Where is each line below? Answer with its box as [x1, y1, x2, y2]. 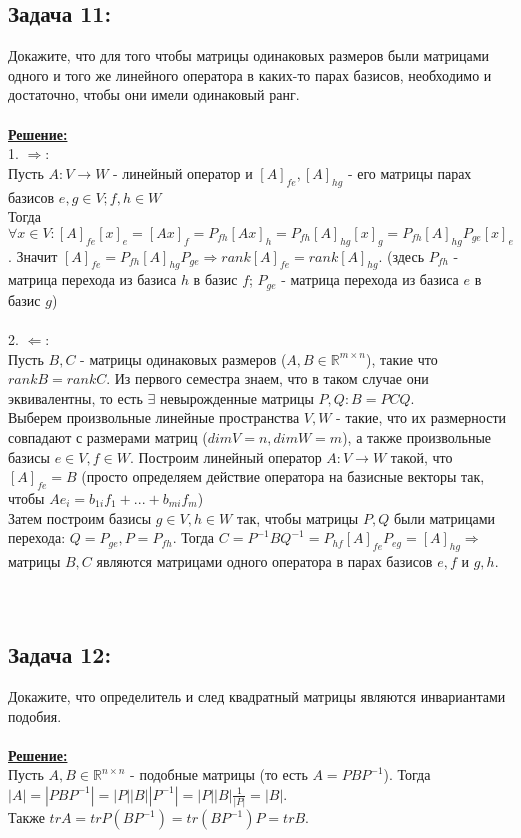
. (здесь [378, 245, 425, 266]
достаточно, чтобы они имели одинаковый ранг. [8, 84, 300, 105]
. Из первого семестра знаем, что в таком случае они [106, 368, 429, 389]
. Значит [8, 245, 58, 266]
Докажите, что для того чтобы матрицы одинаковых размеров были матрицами [8, 45, 490, 66]
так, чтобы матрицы [236, 507, 359, 528]
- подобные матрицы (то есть [130, 764, 308, 785]
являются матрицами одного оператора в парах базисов [96, 550, 433, 571]
